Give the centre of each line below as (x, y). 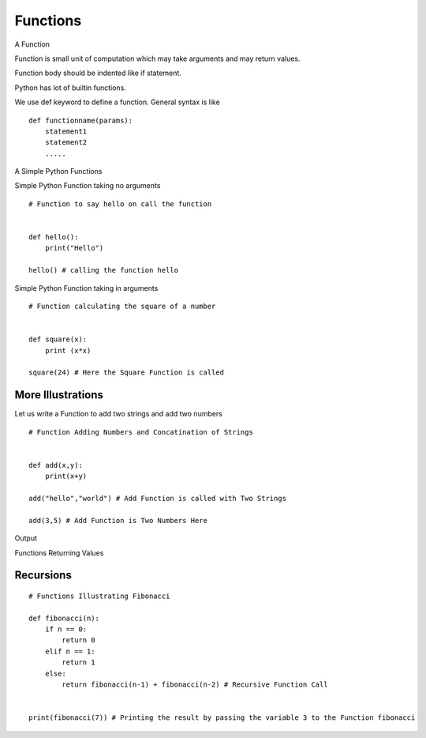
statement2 (66, 143)
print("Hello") (74, 248)
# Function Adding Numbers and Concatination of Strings (141, 432)
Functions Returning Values (59, 552)
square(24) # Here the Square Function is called (127, 373)
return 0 (78, 640)
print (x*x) (68, 350)
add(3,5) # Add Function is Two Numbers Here (118, 520)
